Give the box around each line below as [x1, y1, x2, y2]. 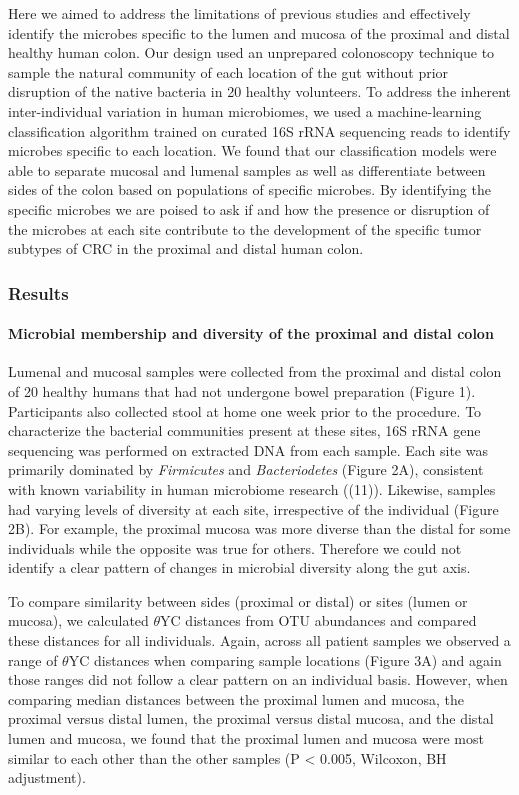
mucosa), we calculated [8, 610, 149, 631]
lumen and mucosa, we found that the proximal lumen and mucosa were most [8, 728, 484, 749]
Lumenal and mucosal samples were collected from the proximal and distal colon [8, 361, 502, 382]
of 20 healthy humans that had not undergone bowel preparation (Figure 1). [8, 380, 476, 401]
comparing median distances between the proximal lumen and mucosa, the [8, 688, 465, 709]
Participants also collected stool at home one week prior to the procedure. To [8, 400, 482, 421]
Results [8, 280, 69, 305]
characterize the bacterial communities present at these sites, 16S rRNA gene [8, 420, 481, 441]
